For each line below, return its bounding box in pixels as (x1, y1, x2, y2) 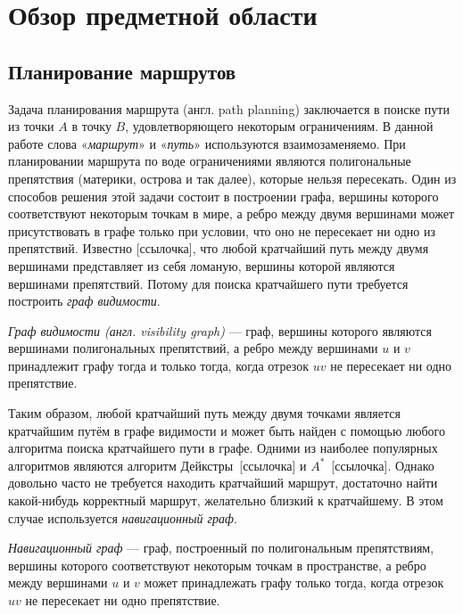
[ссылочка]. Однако (331, 455, 434, 474)
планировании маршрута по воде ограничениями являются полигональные (8, 152, 411, 170)
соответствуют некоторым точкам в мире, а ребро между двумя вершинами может (8, 204, 455, 223)
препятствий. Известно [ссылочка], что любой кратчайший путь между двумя (8, 239, 429, 258)
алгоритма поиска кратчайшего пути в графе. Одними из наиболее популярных (8, 439, 438, 457)
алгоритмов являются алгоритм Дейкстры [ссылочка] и (8, 455, 307, 474)
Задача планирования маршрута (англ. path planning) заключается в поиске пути (8, 99, 450, 118)
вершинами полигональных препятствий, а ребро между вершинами (8, 339, 378, 357)
